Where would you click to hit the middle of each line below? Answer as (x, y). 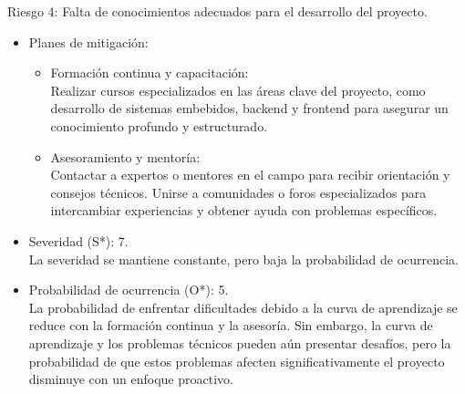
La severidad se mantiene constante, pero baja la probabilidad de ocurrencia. (243, 259)
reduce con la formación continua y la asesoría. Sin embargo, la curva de (231, 325)
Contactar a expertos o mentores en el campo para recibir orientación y (250, 175)
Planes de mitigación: (88, 41)
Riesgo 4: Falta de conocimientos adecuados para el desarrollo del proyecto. (217, 11)
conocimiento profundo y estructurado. (159, 125)
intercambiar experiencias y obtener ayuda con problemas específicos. (244, 210)
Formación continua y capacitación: (150, 73)
